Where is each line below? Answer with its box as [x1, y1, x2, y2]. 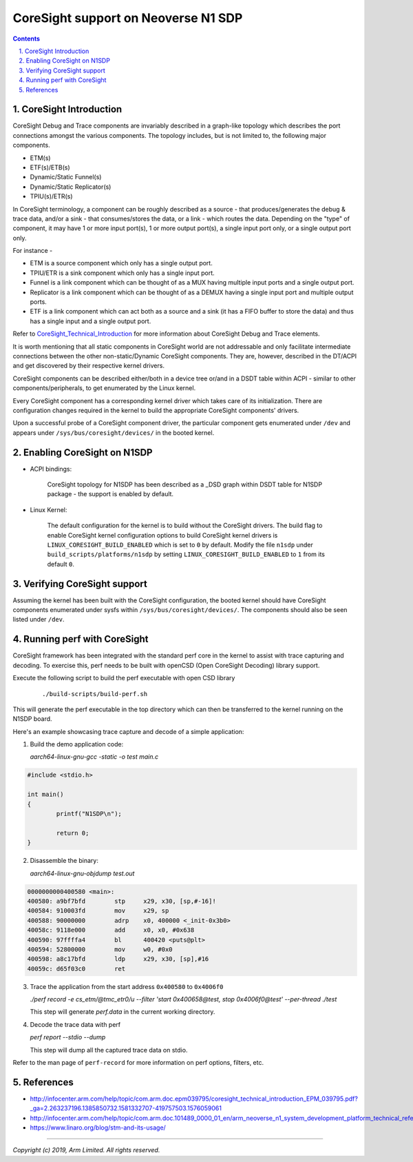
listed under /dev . [12, 615, 65, 624]
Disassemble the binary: [30, 857, 99, 865]
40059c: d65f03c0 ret [27, 965, 126, 972]
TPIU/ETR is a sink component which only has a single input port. [30, 269, 215, 277]
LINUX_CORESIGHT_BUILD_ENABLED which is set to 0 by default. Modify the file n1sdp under [47, 540, 313, 549]
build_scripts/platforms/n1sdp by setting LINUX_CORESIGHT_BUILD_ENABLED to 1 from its [47, 550, 325, 558]
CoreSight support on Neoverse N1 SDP [12, 10, 243, 26]
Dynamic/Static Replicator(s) [30, 183, 112, 191]
